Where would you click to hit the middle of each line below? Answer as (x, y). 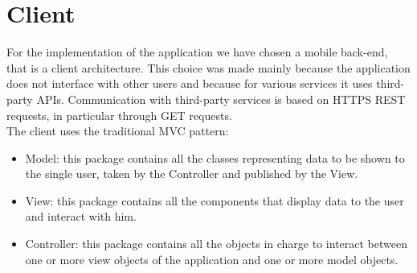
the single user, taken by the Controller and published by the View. (192, 174)
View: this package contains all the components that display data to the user (215, 200)
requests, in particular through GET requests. (119, 115)
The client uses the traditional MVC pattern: (118, 131)
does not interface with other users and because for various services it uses (190, 83)
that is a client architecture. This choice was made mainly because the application (208, 67)
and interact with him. (81, 216)
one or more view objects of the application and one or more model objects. (212, 259)
